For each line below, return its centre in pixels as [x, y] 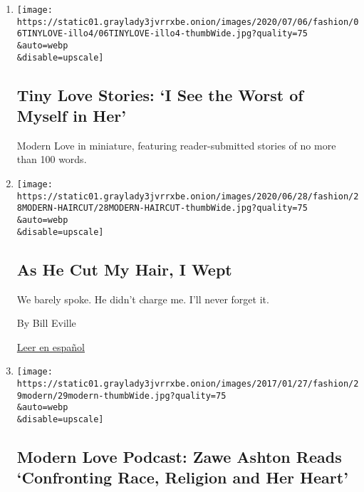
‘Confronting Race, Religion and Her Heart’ [182, 477]
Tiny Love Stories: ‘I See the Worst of [160, 94]
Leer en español [51, 346]
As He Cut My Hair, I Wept [124, 269]
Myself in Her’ [71, 116]
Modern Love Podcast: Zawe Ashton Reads [179, 456]
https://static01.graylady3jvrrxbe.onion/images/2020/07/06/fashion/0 [188, 22]
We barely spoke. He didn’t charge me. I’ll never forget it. [143, 299]
